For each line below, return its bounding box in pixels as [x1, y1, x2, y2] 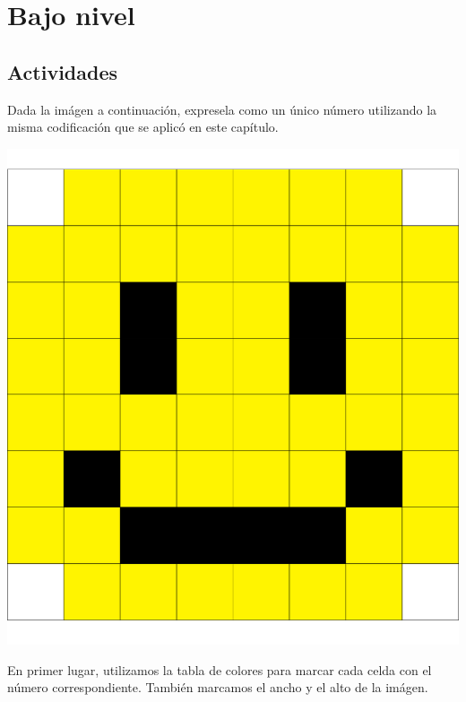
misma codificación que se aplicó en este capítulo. [7, 117, 279, 136]
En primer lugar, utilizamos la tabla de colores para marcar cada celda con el [7, 660, 432, 679]
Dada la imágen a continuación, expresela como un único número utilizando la [7, 100, 437, 118]
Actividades [7, 57, 118, 85]
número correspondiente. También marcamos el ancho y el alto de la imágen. [7, 678, 428, 697]
